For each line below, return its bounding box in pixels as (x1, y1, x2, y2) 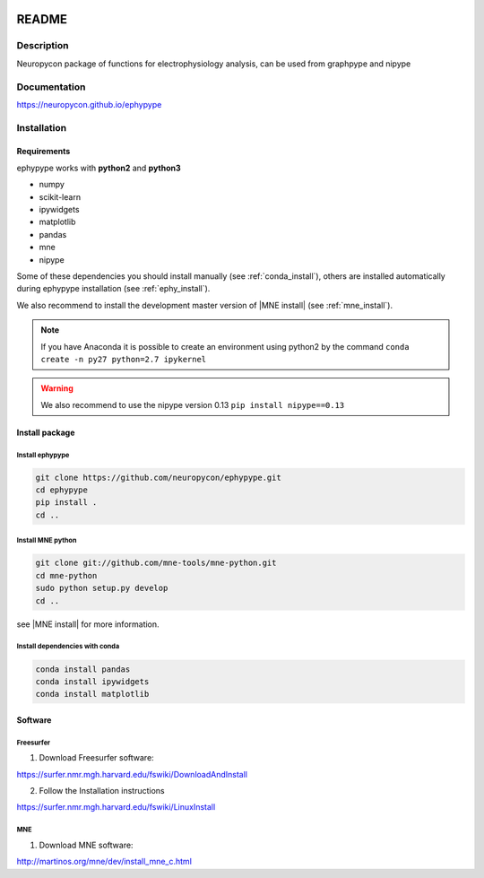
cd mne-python (35, 570, 98, 580)
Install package (16, 427, 75, 438)
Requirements (16, 146, 71, 157)
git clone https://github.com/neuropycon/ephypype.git (35, 472, 281, 482)
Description (16, 39, 69, 52)
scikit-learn (39, 191, 81, 202)
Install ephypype (16, 450, 70, 459)
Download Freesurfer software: (39, 752, 154, 763)
